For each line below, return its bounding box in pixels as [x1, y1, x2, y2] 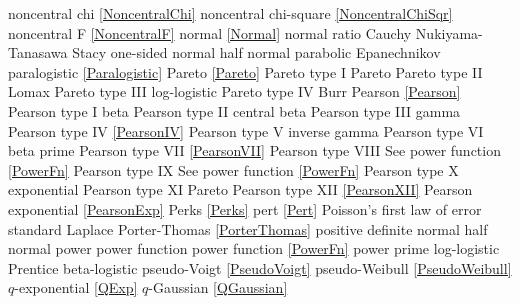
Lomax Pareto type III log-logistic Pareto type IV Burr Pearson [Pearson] [8, 81, 461, 102]
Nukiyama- [415, 22, 483, 43]
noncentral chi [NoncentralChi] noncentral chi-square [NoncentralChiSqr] [8, 3, 453, 23]
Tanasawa [8, 42, 68, 63]
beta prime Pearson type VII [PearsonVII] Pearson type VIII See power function [8, 140, 501, 161]
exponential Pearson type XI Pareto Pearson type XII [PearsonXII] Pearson [8, 179, 473, 200]
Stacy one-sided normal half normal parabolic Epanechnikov [72, 42, 441, 63]
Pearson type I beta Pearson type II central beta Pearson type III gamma [8, 100, 461, 121]
